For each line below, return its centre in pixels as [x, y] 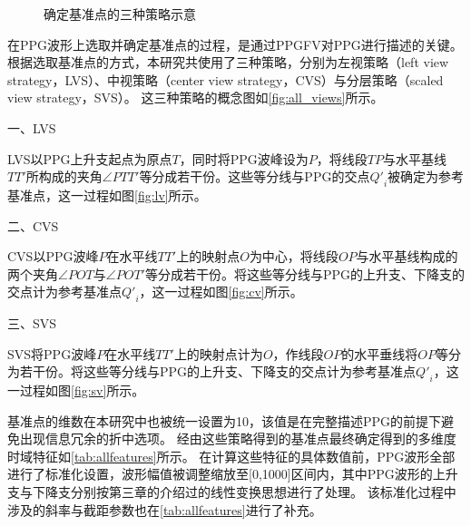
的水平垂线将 [380, 353]
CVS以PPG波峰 [53, 256]
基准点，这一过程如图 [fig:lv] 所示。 [107, 195]
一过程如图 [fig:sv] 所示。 [76, 390]
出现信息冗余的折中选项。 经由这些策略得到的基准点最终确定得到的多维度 [238, 438]
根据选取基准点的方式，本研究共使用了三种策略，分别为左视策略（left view [228, 62]
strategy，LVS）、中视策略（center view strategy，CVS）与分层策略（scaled [226, 79]
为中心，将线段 [294, 256]
